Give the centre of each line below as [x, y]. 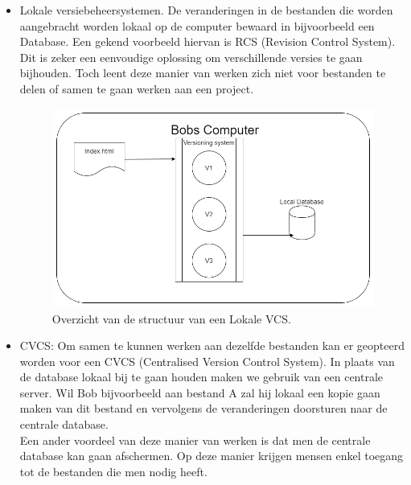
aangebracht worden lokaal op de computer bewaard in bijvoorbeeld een [197, 25]
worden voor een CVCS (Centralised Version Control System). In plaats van [207, 361]
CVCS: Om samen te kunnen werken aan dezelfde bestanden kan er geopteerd [212, 345]
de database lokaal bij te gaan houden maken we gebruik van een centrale [201, 377]
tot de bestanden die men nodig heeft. [113, 471]
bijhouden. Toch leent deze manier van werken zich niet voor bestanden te [203, 73]
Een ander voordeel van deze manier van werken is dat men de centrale [195, 440]
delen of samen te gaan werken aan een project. [137, 88]
